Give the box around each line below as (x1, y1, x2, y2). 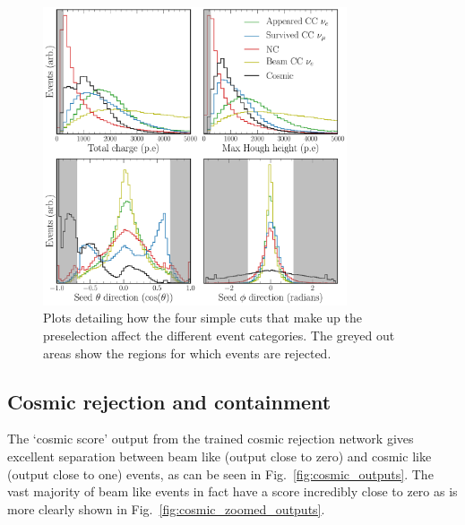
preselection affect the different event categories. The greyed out (43, 326, 395, 345)
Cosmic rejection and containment (7, 387, 332, 415)
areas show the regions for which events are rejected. (43, 343, 332, 362)
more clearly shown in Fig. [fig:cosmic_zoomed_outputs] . (7, 499, 325, 518)
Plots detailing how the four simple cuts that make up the (43, 308, 362, 327)
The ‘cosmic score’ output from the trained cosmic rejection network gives (7, 429, 414, 448)
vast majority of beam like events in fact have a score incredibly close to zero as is (7, 482, 458, 501)
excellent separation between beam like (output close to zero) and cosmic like (7, 447, 432, 466)
